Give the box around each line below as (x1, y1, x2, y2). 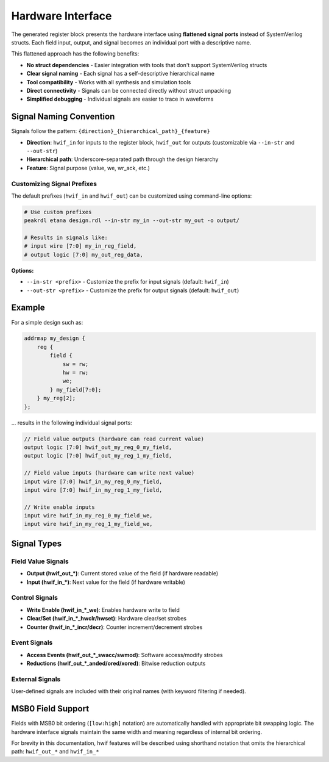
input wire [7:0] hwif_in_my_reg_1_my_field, (24, 486, 163, 494)
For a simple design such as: (11, 318, 83, 326)
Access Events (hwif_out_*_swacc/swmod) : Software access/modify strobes (26, 651, 223, 658)
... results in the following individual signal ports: (11, 419, 132, 426)
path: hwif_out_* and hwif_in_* (11, 748, 100, 755)
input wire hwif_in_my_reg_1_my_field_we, (24, 520, 153, 528)
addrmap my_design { (24, 335, 85, 342)
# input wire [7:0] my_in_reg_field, (24, 243, 137, 250)
